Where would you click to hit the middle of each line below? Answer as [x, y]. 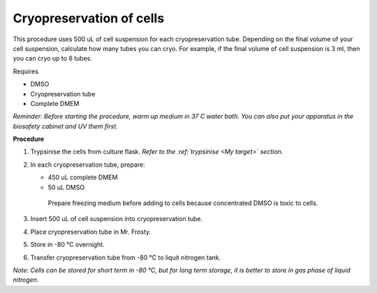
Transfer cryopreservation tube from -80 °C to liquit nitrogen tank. [126, 257]
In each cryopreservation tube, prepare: [88, 165]
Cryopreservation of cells [89, 18]
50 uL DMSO [66, 187]
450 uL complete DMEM [83, 177]
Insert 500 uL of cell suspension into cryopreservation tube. [117, 219]
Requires [25, 71]
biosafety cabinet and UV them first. [65, 126]
